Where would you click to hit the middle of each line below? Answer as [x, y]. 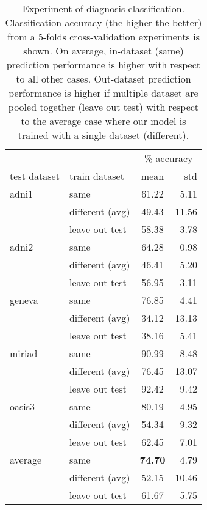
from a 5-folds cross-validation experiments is [103, 36]
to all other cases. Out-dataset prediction [103, 79]
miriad [24, 353]
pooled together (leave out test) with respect [103, 107]
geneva [24, 300]
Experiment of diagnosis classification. [103, 8]
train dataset [96, 176]
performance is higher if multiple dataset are [103, 93]
